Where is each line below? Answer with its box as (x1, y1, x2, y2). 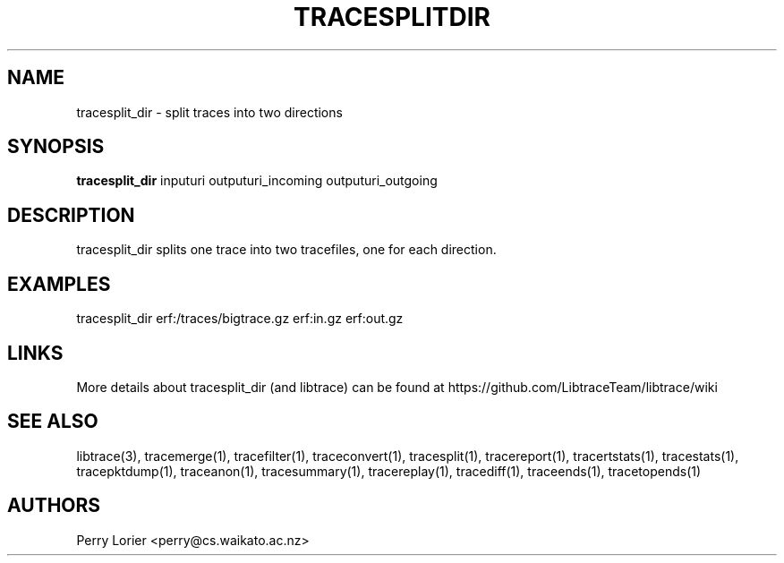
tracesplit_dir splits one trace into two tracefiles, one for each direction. (76, 242, 497, 258)
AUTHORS (7, 494, 101, 517)
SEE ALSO (7, 410, 98, 433)
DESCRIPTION (7, 203, 135, 226)
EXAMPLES (7, 272, 111, 295)
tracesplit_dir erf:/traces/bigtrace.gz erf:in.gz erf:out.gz (76, 311, 404, 327)
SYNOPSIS (7, 135, 105, 158)
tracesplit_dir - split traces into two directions (76, 104, 343, 120)
